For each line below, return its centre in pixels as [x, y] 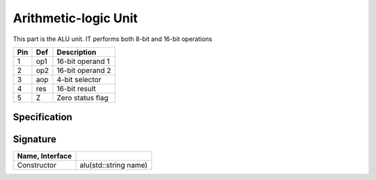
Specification [42, 117]
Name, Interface [45, 156]
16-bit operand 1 [83, 61]
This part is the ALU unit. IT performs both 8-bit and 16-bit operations [112, 39]
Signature [35, 139]
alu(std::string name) [113, 165]
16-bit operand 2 [84, 70]
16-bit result [77, 88]
